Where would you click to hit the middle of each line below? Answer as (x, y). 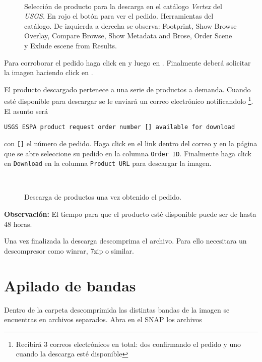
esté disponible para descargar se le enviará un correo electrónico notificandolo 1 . (129, 100)
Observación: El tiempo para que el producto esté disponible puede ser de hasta (130, 214)
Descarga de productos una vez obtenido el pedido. (103, 197)
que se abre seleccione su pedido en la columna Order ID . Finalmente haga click (128, 153)
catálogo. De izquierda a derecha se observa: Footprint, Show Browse (130, 25)
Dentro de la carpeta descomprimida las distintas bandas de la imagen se (117, 309)
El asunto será (26, 111)
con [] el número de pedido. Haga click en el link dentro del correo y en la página (131, 143)
